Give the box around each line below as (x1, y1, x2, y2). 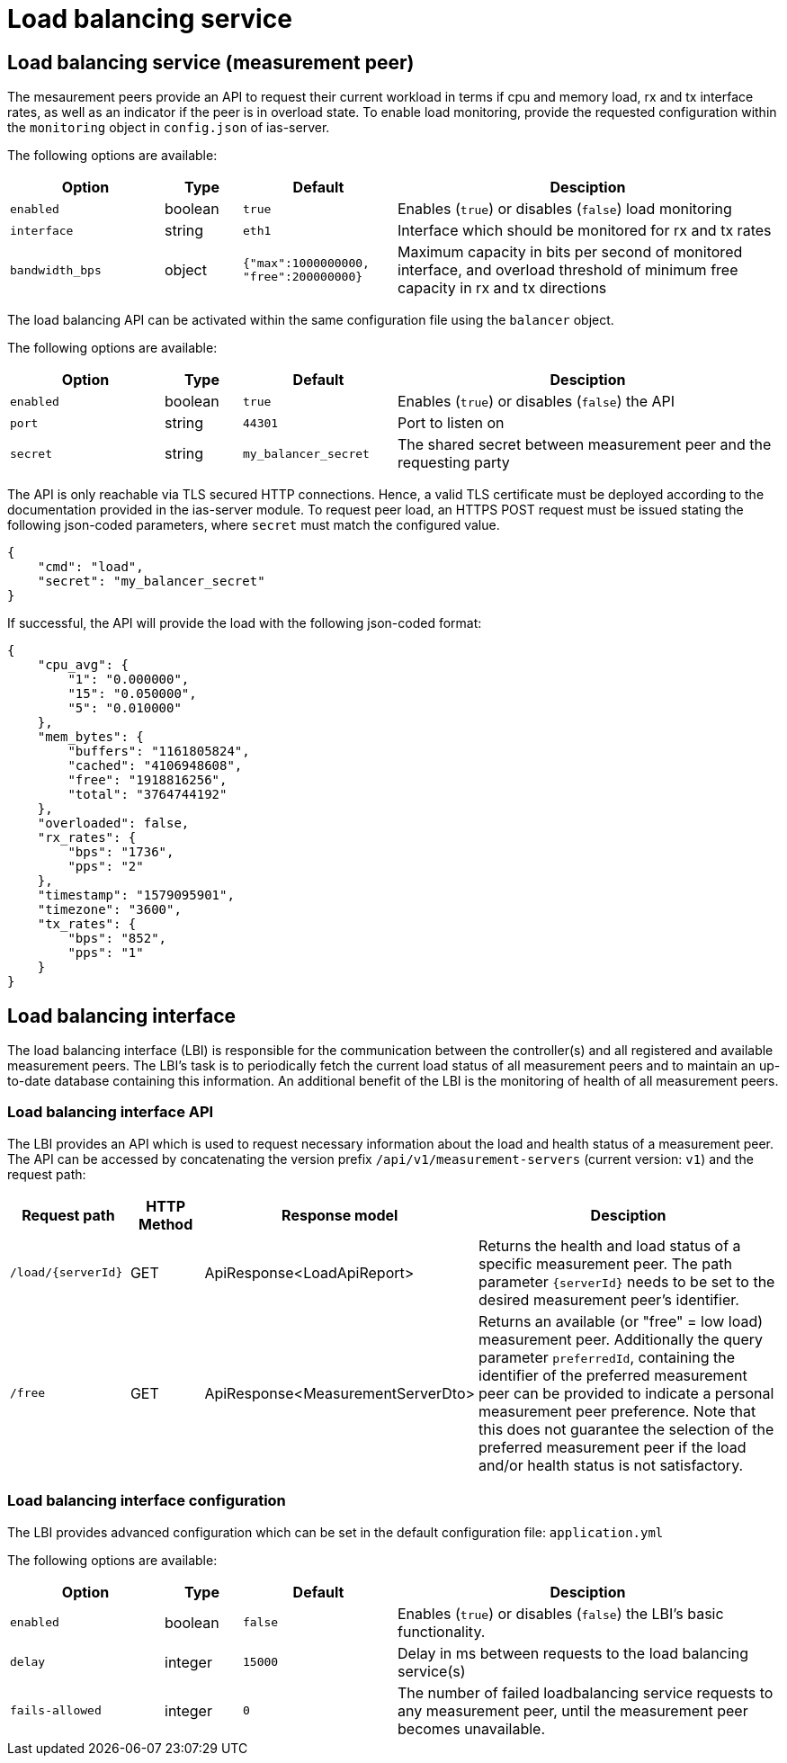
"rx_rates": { (37, 830, 137, 846)
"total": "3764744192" (67, 787, 228, 802)
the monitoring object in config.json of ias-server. (7, 120, 330, 136)
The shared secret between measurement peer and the (398, 435, 772, 454)
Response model (282, 1205, 398, 1224)
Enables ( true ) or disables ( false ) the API (398, 392, 675, 411)
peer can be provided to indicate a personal (478, 1383, 774, 1402)
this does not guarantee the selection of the (478, 1419, 774, 1438)
